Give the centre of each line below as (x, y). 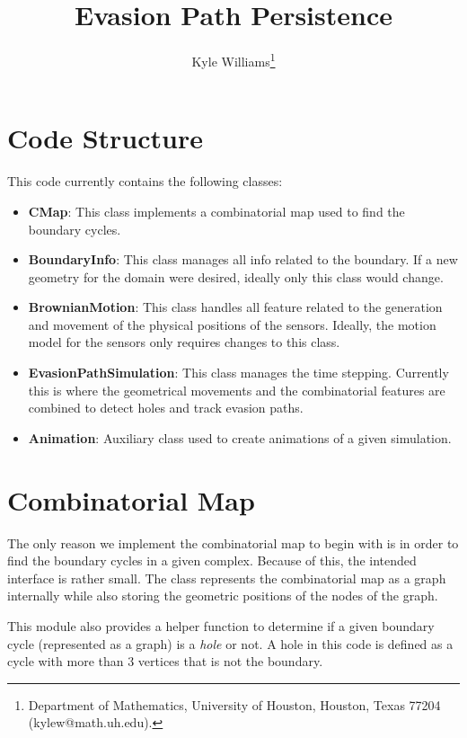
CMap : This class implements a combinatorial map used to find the (216, 211)
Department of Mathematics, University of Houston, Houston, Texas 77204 (234, 704)
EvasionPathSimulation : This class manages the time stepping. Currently (238, 373)
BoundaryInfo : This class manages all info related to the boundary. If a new (243, 259)
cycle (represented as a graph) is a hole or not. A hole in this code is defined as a (230, 643)
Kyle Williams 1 (233, 60)
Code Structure (105, 138)
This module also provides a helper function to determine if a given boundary (221, 625)
